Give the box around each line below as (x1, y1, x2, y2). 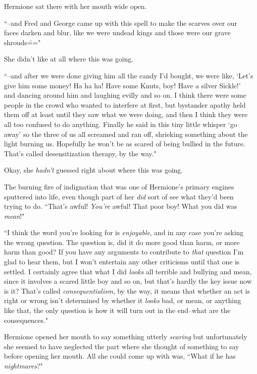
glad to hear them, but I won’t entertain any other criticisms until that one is (4, 256, 240, 267)
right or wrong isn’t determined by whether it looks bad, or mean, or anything (4, 295, 241, 306)
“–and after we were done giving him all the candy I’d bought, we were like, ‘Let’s (4, 70, 254, 80)
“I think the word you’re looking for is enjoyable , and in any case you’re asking (4, 227, 244, 238)
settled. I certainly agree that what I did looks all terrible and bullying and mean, (4, 266, 252, 276)
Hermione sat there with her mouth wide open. (4, 1, 147, 11)
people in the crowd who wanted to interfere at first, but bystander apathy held (4, 99, 246, 110)
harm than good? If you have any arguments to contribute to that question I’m (4, 247, 244, 257)
